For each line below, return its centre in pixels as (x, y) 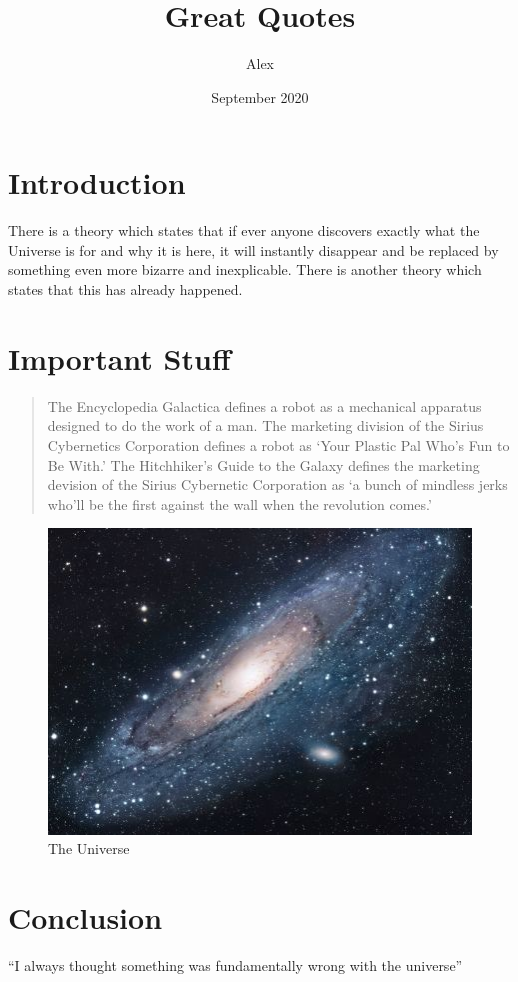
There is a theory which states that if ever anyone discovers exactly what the (244, 230)
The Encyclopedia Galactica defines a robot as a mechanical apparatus (264, 405)
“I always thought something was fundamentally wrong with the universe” (235, 964)
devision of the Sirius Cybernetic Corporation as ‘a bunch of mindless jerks (277, 484)
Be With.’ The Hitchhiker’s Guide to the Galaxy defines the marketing (263, 464)
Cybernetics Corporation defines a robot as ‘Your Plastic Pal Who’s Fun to (278, 444)
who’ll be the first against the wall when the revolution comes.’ (239, 503)
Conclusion (85, 916)
